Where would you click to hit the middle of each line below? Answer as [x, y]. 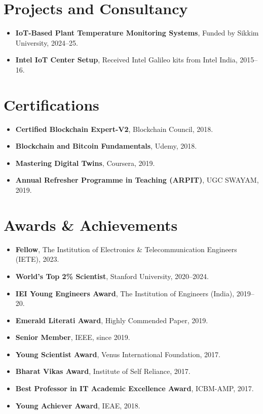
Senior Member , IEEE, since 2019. [73, 337]
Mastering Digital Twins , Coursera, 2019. [85, 163]
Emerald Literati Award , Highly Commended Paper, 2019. [112, 320]
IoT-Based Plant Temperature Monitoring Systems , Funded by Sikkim [137, 33]
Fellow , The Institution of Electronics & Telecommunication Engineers [126, 249]
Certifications [51, 104]
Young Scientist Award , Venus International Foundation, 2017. [118, 354]
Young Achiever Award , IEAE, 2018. [78, 405]
